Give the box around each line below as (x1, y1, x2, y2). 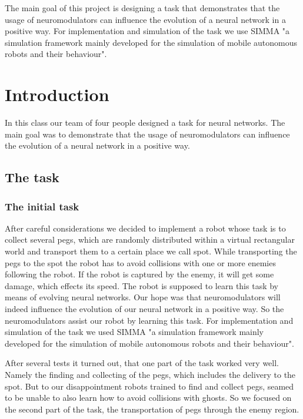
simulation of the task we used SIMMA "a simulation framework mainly (5, 326, 264, 338)
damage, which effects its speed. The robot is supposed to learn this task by (5, 279, 278, 291)
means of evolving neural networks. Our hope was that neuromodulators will (5, 291, 281, 303)
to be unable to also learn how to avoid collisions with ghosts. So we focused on (5, 391, 292, 404)
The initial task (5, 199, 79, 213)
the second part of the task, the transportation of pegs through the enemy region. (5, 403, 299, 415)
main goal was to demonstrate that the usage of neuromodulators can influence (5, 128, 290, 140)
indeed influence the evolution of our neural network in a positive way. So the (5, 303, 284, 315)
